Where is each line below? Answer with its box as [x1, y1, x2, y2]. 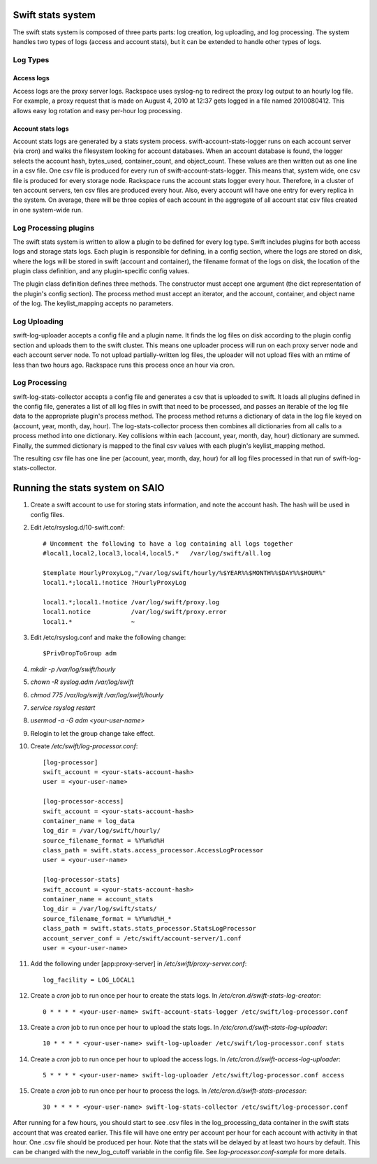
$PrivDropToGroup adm [43, 650, 117, 657]
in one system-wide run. [13, 205, 83, 214]
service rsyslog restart [30, 703, 96, 712]
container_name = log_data [43, 817, 135, 824]
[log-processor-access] [43, 797, 124, 806]
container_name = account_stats [43, 895, 154, 903]
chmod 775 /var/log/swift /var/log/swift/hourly [30, 690, 164, 699]
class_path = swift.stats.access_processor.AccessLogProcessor [43, 846, 264, 854]
